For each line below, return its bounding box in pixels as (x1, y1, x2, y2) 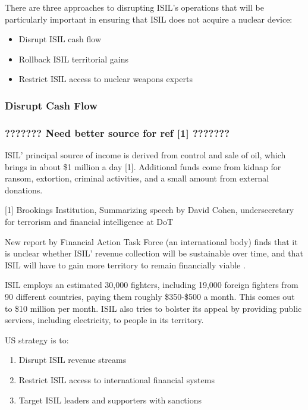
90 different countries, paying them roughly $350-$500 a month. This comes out (5, 290, 295, 302)
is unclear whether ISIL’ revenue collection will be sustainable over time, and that (5, 247, 303, 259)
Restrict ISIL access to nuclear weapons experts (18, 73, 193, 85)
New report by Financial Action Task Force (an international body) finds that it (5, 235, 298, 248)
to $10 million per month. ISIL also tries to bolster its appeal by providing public (5, 302, 302, 314)
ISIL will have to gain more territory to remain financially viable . (5, 258, 246, 271)
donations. (5, 183, 43, 196)
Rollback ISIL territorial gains (18, 52, 128, 65)
